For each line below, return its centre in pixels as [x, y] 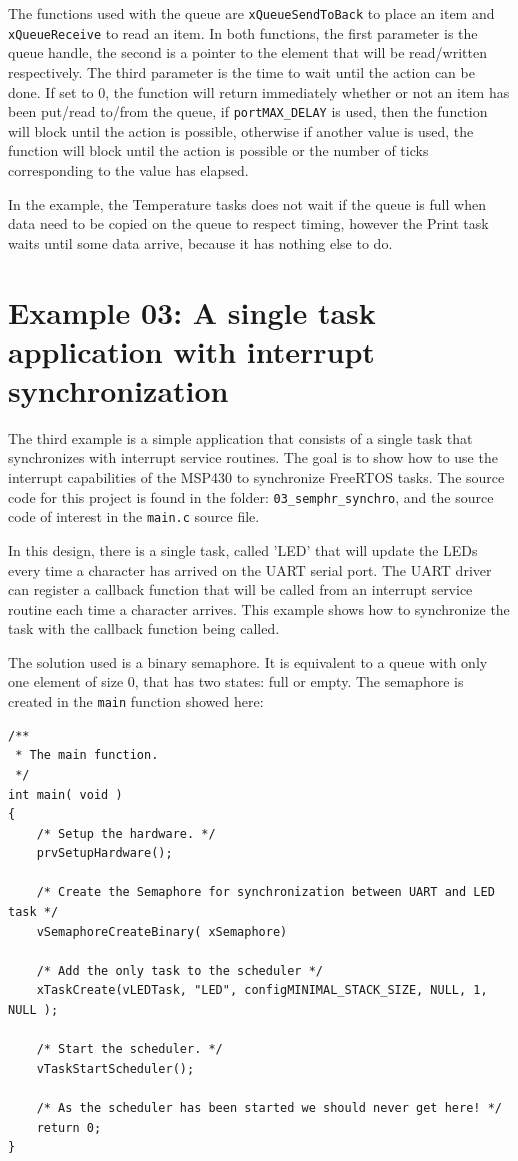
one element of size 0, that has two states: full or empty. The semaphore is [236, 681]
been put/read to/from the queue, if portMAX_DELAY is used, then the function [248, 111]
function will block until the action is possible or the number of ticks [218, 150]
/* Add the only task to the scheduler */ [179, 970]
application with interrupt [191, 350]
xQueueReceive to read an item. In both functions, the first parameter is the [243, 32]
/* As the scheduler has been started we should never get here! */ [269, 1108]
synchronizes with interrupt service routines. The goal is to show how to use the [253, 457]
